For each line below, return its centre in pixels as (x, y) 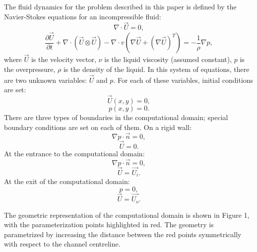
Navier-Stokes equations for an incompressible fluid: (83, 16)
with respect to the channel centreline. (62, 244)
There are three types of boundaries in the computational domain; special (116, 117)
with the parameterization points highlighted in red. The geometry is (109, 224)
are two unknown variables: (45, 80)
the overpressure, (30, 69)
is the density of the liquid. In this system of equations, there (156, 69)
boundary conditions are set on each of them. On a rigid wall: (98, 127)
